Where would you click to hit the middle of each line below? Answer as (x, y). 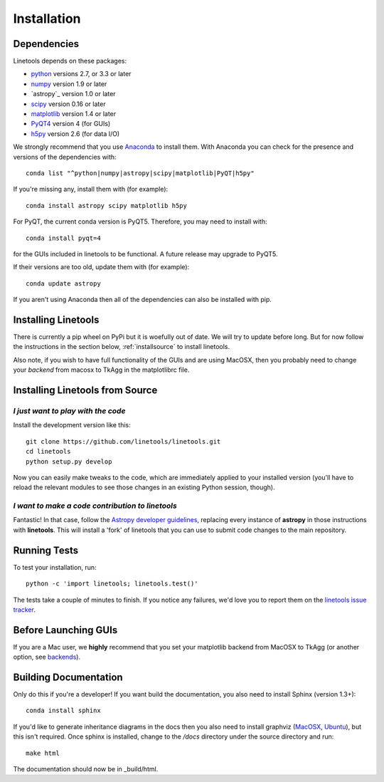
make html (43, 753)
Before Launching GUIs (65, 630)
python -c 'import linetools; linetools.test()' (112, 584)
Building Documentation (68, 677)
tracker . (24, 610)
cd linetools (48, 452)
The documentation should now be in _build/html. (86, 769)
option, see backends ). (47, 657)
